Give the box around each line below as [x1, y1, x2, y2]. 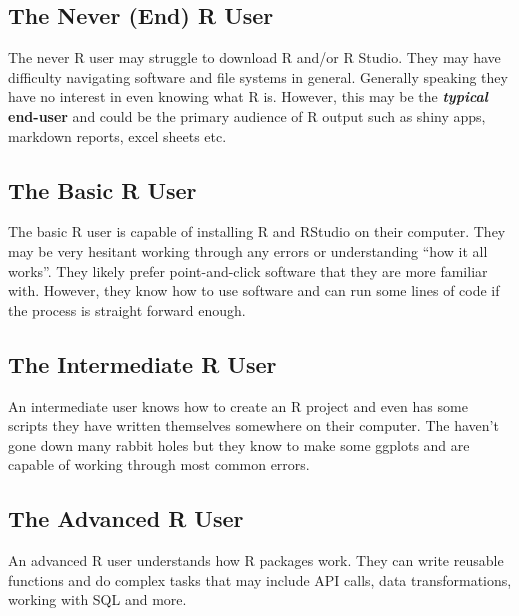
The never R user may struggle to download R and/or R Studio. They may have [8, 47, 501, 68]
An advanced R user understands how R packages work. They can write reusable [8, 550, 504, 571]
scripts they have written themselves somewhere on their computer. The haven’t [8, 415, 499, 436]
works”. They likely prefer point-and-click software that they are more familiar [8, 260, 488, 281]
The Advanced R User [8, 503, 244, 534]
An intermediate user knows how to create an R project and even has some [8, 395, 468, 416]
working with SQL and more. [8, 589, 187, 610]
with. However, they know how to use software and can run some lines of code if [8, 280, 500, 301]
